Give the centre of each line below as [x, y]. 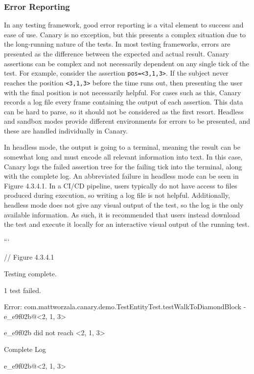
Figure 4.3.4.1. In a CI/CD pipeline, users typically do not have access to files [121, 185]
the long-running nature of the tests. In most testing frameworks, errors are [117, 44]
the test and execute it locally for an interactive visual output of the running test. [127, 224]
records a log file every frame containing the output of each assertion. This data [124, 102]
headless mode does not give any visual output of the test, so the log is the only [124, 205]
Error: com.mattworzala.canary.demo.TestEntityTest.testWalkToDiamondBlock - [125, 307]
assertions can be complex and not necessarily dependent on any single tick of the [127, 63]
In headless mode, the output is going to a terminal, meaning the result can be [122, 147]
